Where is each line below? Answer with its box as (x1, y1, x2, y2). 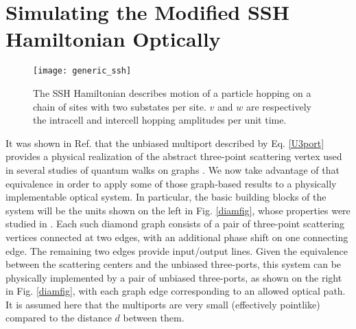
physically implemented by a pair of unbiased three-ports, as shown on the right (5, 270, 342, 284)
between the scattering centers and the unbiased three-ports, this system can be (5, 257, 342, 271)
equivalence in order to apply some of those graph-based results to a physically (5, 176, 337, 190)
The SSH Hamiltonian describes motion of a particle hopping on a (33, 85, 311, 100)
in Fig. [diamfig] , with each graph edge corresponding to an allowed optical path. (5, 284, 346, 298)
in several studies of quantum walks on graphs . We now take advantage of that (5, 162, 340, 177)
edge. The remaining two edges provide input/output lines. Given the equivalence (5, 243, 348, 258)
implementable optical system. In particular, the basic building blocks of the (5, 190, 327, 204)
